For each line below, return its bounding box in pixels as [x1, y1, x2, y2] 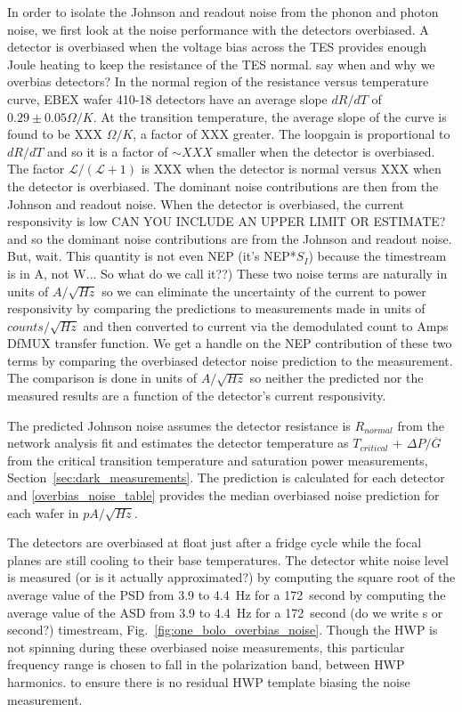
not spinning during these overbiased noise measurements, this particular [7, 637, 405, 656]
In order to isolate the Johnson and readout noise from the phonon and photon [7, 3, 439, 20]
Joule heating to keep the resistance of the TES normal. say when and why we [7, 54, 435, 73]
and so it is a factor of [47, 142, 168, 160]
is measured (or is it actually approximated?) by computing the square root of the [7, 568, 456, 587]
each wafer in [7, 503, 79, 522]
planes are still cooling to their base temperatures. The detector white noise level [7, 550, 449, 569]
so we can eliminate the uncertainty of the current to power [101, 281, 426, 300]
